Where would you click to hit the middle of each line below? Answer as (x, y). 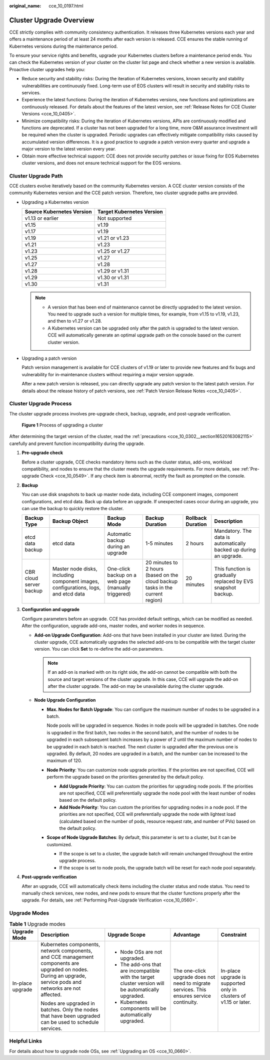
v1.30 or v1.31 (113, 277)
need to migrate (192, 983)
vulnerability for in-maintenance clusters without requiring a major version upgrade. (108, 374)
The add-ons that (141, 964)
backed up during (235, 550)
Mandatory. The (233, 531)
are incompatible (140, 971)
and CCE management (67, 957)
